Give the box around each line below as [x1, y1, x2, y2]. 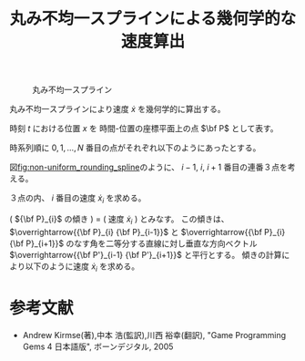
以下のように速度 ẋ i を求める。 [25, 261, 140, 273]
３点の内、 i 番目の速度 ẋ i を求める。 [9, 192, 147, 205]
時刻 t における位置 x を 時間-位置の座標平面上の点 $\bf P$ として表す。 [9, 123, 280, 134]
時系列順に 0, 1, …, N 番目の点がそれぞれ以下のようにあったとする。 [9, 142, 261, 153]
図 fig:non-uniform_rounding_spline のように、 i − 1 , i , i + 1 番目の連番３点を [9, 161, 289, 173]
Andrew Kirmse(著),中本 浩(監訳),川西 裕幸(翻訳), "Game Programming [22, 329, 287, 340]
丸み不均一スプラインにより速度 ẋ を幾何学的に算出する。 [9, 104, 226, 115]
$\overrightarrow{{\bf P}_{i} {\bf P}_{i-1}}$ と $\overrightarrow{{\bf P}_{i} [9, 226, 286, 237]
